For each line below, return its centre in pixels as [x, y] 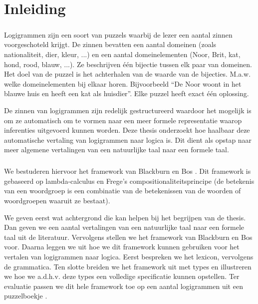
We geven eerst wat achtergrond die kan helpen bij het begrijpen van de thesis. [125, 217]
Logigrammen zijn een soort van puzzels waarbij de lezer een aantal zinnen [118, 34]
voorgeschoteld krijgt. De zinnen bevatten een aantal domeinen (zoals [110, 44]
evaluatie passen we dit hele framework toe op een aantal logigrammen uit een [124, 286]
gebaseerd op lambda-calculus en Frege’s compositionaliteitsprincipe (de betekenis [129, 181]
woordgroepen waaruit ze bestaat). [57, 201]
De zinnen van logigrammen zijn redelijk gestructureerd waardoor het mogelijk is [128, 110]
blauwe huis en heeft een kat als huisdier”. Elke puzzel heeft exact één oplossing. [127, 93]
